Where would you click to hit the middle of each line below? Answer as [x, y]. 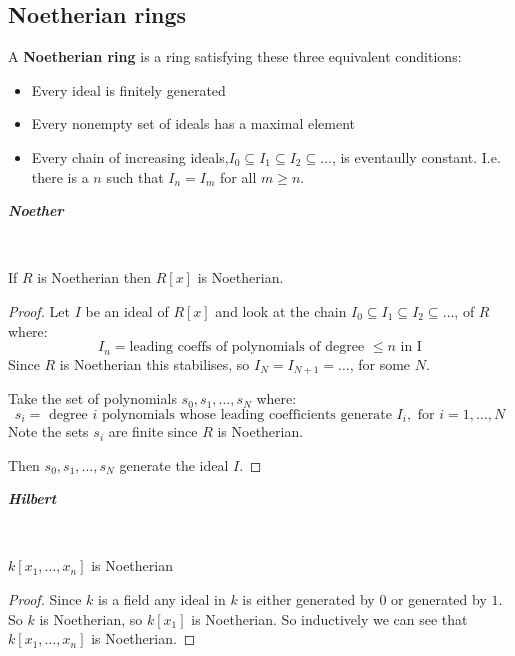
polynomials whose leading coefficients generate [246, 414]
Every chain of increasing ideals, [130, 156]
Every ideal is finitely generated [128, 89]
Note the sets [48, 431]
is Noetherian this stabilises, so [154, 363]
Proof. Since [45, 599]
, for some [380, 363]
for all [238, 176]
